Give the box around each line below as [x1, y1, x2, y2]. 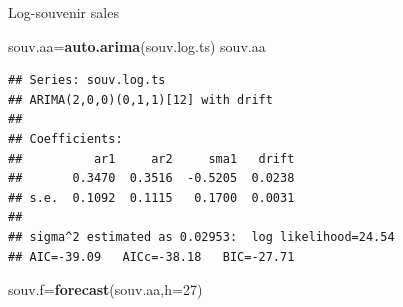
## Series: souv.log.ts [8, 73, 166, 88]
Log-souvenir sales [8, 2, 119, 22]
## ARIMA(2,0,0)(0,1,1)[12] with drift [8, 92, 273, 107]
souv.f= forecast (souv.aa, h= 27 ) [8, 279, 203, 300]
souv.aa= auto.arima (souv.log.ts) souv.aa [8, 35, 266, 56]
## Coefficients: [8, 131, 123, 146]
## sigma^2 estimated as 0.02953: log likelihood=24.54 [8, 229, 395, 244]
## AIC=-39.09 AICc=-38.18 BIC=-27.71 [8, 249, 295, 264]
